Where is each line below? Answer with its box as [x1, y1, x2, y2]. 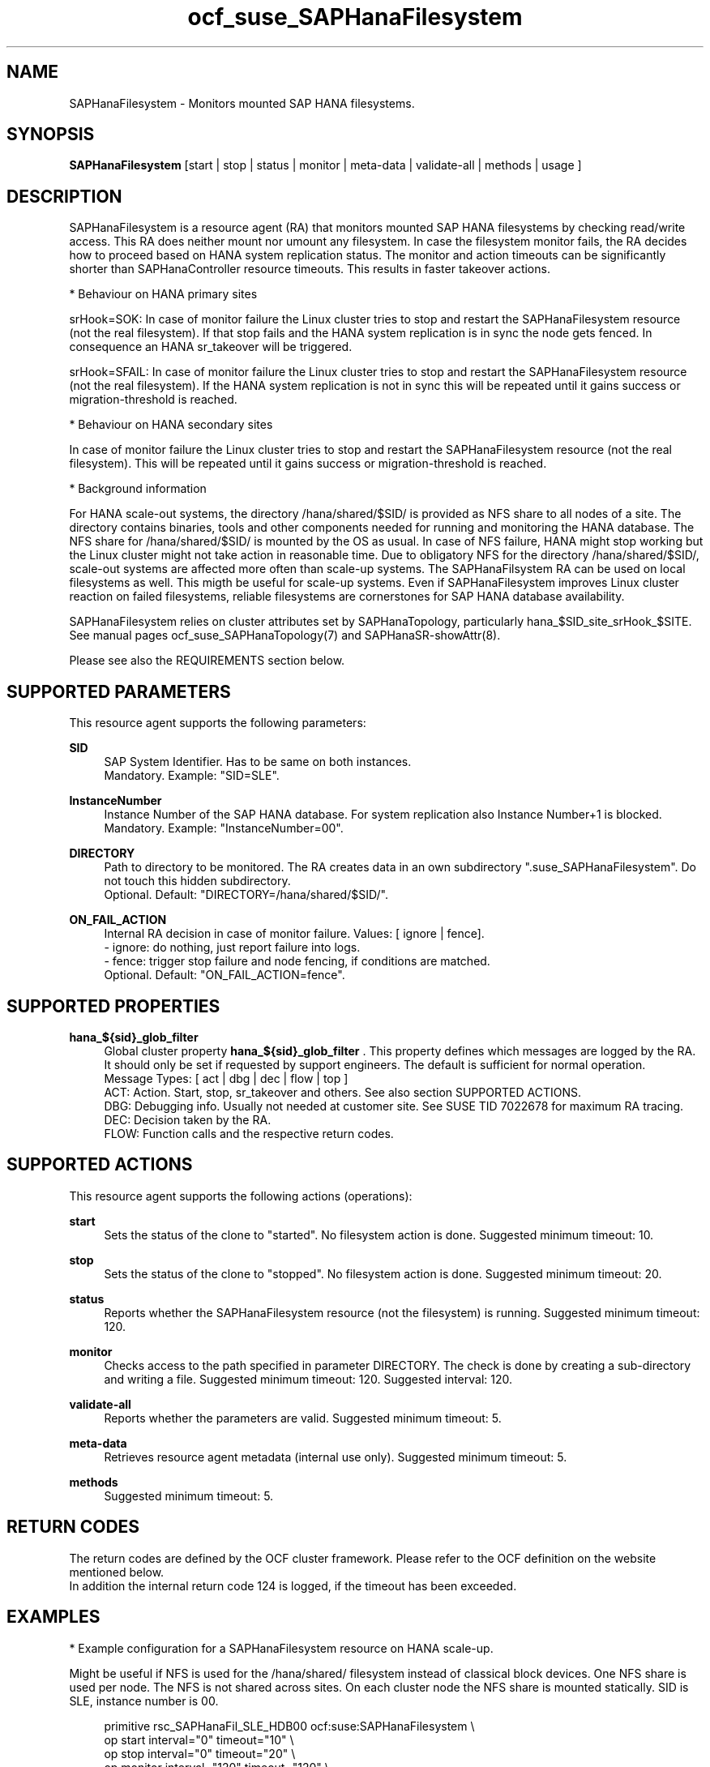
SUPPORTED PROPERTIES [6, 995, 220, 1016]
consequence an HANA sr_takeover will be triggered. [69, 340, 353, 354]
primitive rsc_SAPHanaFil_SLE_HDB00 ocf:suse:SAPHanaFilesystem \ [104, 1718, 475, 1733]
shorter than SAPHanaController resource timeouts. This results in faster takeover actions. [69, 262, 550, 276]
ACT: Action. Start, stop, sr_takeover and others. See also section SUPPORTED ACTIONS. [104, 1085, 581, 1099]
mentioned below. [69, 1564, 165, 1579]
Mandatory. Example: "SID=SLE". [104, 768, 280, 783]
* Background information [69, 481, 207, 496]
